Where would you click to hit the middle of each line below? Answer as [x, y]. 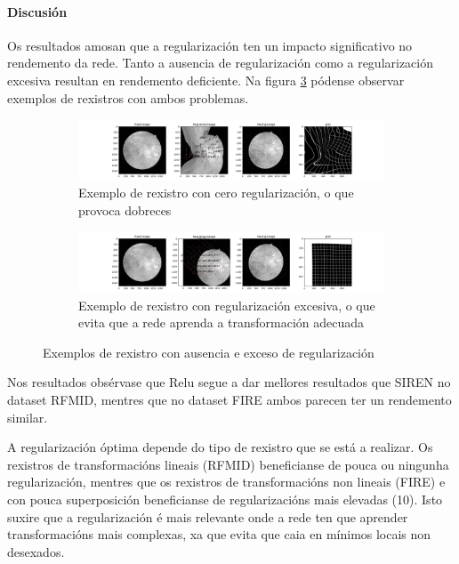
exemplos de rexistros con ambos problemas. [128, 97]
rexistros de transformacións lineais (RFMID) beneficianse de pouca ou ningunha [228, 464]
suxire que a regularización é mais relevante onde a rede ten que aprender [208, 516]
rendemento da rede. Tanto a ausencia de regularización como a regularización [221, 63]
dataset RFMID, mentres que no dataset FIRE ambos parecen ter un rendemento [229, 399]
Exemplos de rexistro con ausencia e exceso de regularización [209, 352]
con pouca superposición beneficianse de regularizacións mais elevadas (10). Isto [225, 499]
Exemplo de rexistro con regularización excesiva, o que [227, 305]
